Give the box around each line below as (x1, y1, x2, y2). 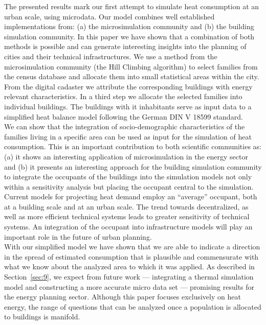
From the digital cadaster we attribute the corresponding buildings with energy (4, 81, 253, 91)
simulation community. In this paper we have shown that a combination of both (4, 31, 255, 41)
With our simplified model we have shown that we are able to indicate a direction (4, 241, 260, 252)
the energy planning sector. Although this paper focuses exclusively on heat (4, 291, 241, 302)
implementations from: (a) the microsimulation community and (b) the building (4, 21, 254, 32)
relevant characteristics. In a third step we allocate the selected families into (4, 91, 242, 102)
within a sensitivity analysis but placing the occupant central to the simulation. (4, 181, 254, 192)
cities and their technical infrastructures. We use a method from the (4, 51, 217, 61)
